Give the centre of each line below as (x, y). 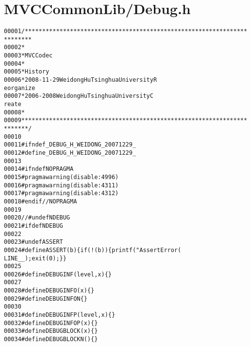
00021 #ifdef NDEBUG (33, 226)
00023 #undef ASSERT (33, 242)
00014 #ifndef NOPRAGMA (39, 169)
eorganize (20, 88)
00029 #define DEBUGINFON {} (46, 299)
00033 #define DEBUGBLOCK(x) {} (51, 331)
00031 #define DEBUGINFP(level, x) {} (60, 315)
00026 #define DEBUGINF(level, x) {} (58, 274)
